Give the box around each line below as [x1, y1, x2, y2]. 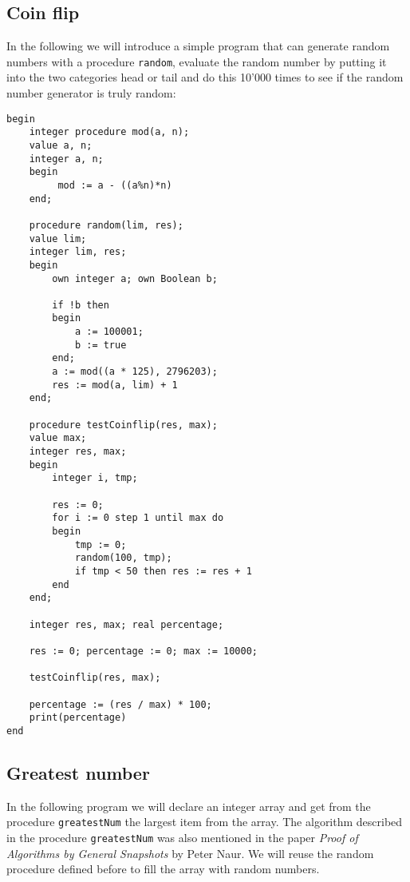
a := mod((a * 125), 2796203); [52, 366, 218, 378]
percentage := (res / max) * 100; [29, 698, 212, 710]
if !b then [52, 299, 109, 311]
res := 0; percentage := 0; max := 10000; [29, 645, 258, 657]
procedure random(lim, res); [29, 219, 183, 231]
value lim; [29, 232, 87, 244]
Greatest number [6, 760, 150, 785]
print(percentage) [29, 712, 127, 724]
